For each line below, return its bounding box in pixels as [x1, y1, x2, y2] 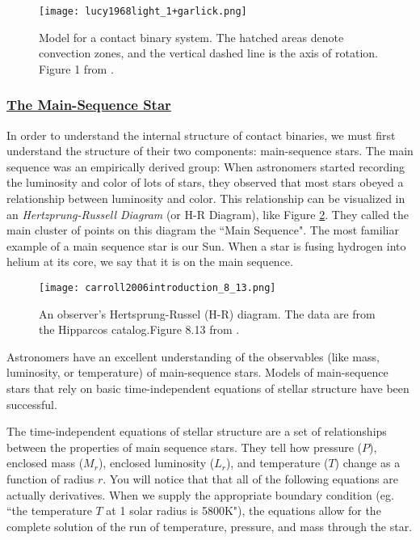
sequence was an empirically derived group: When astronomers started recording [6, 158, 405, 175]
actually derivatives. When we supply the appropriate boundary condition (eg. [6, 486, 394, 503]
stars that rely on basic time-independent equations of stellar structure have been [6, 380, 409, 397]
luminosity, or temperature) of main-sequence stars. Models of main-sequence [6, 364, 388, 381]
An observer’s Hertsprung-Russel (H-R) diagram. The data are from [39, 305, 376, 322]
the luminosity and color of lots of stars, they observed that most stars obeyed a [6, 174, 404, 191]
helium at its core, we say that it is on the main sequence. [6, 253, 293, 270]
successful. [6, 395, 57, 412]
